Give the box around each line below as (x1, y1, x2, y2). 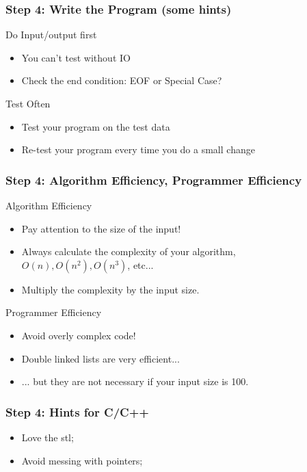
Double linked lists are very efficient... (21, 351, 180, 365)
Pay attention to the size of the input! (21, 221, 181, 235)
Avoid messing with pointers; (21, 453, 143, 467)
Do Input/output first (5, 27, 97, 42)
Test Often (5, 96, 51, 110)
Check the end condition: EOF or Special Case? (21, 73, 222, 88)
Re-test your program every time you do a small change (21, 142, 255, 157)
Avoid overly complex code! (21, 328, 136, 342)
